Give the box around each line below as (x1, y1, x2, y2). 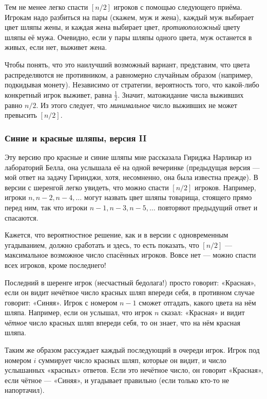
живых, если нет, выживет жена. (5, 42, 107, 52)
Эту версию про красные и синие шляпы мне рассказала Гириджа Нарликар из (5, 151, 252, 162)
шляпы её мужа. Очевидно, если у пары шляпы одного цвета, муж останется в (5, 31, 252, 42)
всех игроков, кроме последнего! (5, 259, 106, 270)
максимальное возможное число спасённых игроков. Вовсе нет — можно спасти (5, 249, 256, 260)
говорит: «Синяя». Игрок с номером (5, 297, 118, 307)
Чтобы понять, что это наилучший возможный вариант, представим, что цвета (5, 59, 250, 69)
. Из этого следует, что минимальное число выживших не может (36, 99, 237, 110)
